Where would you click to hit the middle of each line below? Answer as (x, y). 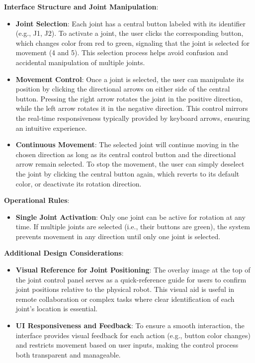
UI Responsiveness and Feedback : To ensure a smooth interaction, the (130, 325)
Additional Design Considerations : (64, 253)
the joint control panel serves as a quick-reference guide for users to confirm (131, 279)
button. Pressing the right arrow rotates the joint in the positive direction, (129, 98)
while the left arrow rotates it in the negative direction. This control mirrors (132, 108)
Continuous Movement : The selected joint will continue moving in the (127, 144)
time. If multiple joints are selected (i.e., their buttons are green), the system (133, 227)
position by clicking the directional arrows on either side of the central (123, 89)
